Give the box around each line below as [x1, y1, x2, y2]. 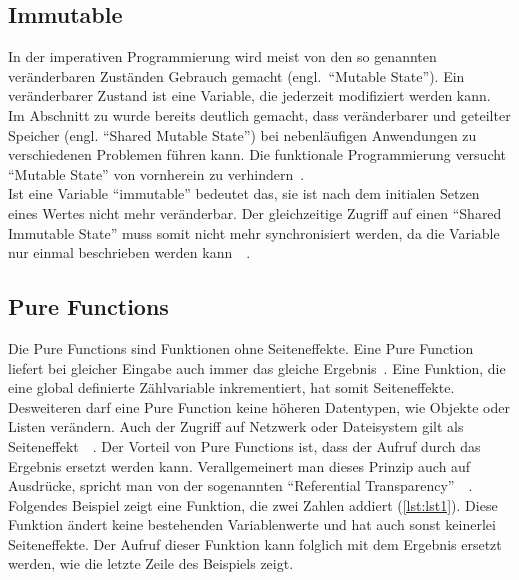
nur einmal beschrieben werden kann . [8, 242, 251, 263]
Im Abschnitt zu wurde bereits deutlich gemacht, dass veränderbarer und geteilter [8, 104, 511, 125]
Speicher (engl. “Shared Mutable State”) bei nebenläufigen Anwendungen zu [8, 124, 477, 145]
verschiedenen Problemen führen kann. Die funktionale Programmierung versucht [8, 144, 507, 165]
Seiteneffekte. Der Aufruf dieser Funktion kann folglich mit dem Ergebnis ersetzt [8, 533, 502, 554]
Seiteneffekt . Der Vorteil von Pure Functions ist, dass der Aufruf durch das [8, 435, 481, 456]
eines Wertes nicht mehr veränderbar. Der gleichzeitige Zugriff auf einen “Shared [8, 202, 502, 223]
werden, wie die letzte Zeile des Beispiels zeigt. [8, 553, 294, 574]
